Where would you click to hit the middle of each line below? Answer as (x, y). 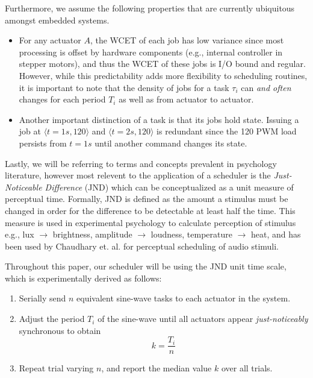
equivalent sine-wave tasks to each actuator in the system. (184, 298)
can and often (266, 87)
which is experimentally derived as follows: (83, 278)
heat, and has (276, 234)
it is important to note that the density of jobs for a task (124, 87)
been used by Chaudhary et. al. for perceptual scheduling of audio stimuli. (142, 246)
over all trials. (247, 368)
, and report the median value (156, 368)
